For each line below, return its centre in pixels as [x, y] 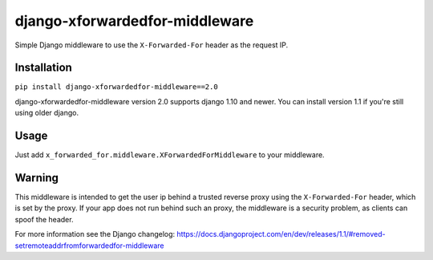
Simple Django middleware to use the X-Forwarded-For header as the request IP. [152, 45]
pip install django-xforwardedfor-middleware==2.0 [116, 87]
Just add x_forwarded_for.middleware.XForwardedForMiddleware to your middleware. [170, 155]
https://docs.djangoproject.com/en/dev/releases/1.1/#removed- [281, 234]
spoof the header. [44, 219]
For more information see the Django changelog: [95, 234]
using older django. [47, 113]
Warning [37, 178]
